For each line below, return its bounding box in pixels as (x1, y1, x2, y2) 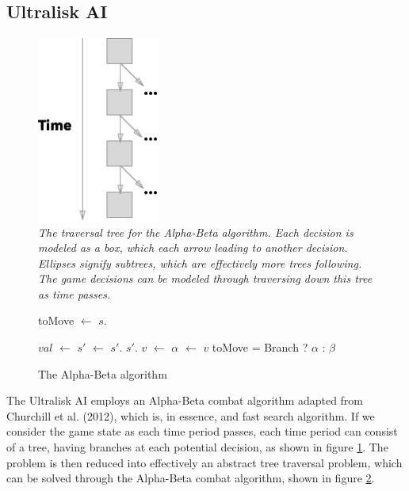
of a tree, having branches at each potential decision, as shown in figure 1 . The (6, 439, 388, 455)
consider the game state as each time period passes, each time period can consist (6, 423, 398, 440)
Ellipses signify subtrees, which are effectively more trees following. (38, 254, 362, 271)
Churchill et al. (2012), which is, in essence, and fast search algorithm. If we (6, 407, 375, 424)
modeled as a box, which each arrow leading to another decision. (38, 239, 348, 256)
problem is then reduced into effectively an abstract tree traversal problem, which (6, 454, 403, 470)
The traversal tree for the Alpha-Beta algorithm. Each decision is (38, 223, 354, 240)
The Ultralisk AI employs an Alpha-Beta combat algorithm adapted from (6, 392, 364, 409)
